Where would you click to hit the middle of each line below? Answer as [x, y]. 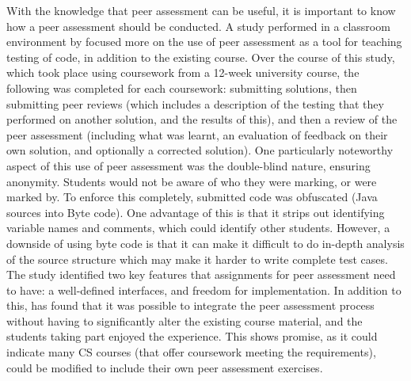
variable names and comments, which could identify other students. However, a [198, 228]
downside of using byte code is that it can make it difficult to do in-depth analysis [205, 243]
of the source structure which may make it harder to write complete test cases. [197, 259]
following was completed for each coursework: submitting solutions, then [182, 88]
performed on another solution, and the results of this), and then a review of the [202, 119]
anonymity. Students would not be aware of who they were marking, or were [192, 181]
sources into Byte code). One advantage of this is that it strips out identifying [196, 212]
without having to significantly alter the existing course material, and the [185, 320]
